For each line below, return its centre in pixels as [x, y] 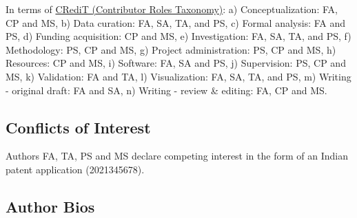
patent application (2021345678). [75, 169]
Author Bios [50, 206]
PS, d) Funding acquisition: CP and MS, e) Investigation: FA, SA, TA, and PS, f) [178, 36]
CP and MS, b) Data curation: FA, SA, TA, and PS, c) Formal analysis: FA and [176, 22]
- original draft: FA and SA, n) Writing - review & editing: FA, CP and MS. [166, 90]
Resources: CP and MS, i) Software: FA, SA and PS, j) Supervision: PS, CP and [176, 63]
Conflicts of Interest [78, 127]
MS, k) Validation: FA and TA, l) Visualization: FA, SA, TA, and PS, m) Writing [178, 76]
